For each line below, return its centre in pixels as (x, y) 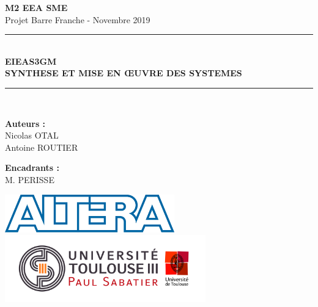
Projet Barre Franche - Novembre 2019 (78, 19)
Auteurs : (25, 123)
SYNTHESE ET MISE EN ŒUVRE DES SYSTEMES (124, 73)
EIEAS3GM (31, 61)
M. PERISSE (30, 179)
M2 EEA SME (36, 7)
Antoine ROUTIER (42, 147)
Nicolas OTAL (32, 135)
